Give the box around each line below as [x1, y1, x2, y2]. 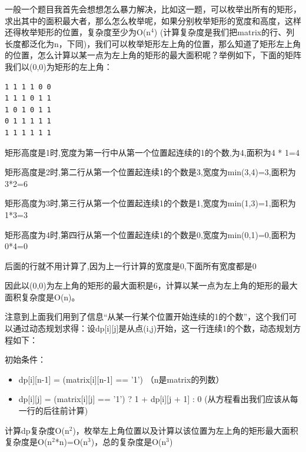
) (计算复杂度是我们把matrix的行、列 [154, 26, 295, 38]
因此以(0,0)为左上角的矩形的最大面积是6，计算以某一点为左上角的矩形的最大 [5, 279, 298, 292]
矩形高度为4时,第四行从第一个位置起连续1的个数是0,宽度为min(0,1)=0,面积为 [5, 228, 296, 240]
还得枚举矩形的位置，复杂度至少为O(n [5, 26, 151, 38]
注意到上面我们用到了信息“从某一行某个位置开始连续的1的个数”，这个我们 [5, 310, 289, 323]
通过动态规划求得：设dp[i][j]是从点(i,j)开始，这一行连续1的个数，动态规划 [12, 322, 293, 334]
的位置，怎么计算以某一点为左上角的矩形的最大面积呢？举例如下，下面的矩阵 [5, 49, 301, 61]
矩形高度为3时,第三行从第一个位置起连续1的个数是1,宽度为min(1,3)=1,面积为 [5, 197, 296, 209]
